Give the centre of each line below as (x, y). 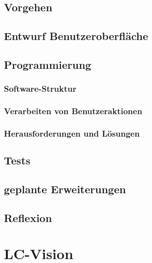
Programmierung (48, 64)
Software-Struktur (40, 89)
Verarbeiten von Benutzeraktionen (73, 111)
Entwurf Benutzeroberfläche (76, 36)
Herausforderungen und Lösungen (72, 133)
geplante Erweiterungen (65, 189)
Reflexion (28, 217)
